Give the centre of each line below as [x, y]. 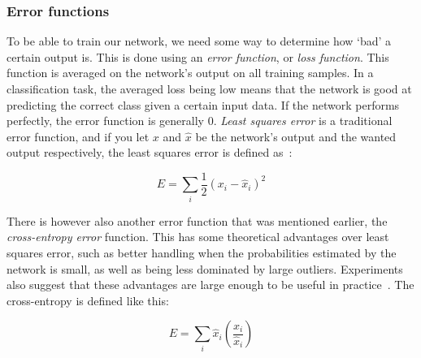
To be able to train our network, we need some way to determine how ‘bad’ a [199, 41]
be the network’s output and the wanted [296, 136]
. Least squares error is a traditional [303, 121]
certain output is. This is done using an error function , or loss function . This [198, 56]
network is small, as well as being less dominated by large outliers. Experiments [205, 268]
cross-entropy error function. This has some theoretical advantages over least [198, 237]
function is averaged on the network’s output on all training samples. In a [190, 73]
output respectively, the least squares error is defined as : [150, 152]
